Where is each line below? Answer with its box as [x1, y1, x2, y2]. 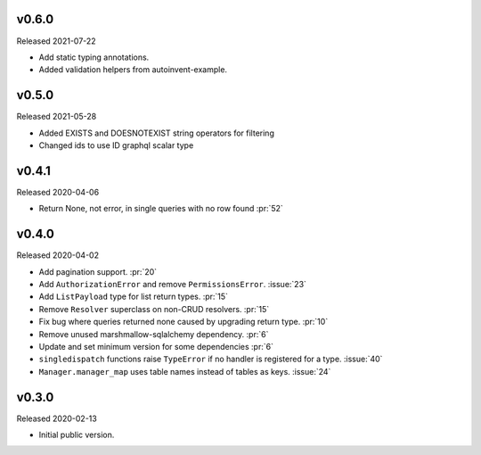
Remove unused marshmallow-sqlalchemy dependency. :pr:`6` [38, 328, 269, 339]
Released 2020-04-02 [16, 250, 100, 261]
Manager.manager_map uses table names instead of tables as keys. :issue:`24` [38, 366, 331, 376]
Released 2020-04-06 [16, 186, 100, 197]
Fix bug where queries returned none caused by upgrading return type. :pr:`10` [38, 317, 329, 327]
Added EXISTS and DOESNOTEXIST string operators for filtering [38, 128, 275, 138]
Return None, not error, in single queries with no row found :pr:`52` [38, 203, 284, 214]
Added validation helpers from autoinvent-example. [38, 64, 227, 75]
